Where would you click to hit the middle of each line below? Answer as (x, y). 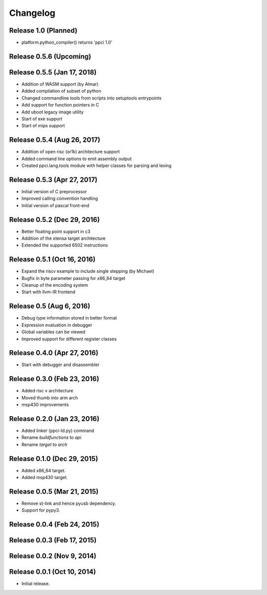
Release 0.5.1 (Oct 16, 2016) (52, 259)
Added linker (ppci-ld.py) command (58, 431)
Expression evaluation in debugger (57, 325)
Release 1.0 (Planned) (43, 30)
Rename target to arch (44, 444)
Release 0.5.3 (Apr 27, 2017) (53, 180)
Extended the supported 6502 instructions (65, 245)
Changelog (32, 13)
